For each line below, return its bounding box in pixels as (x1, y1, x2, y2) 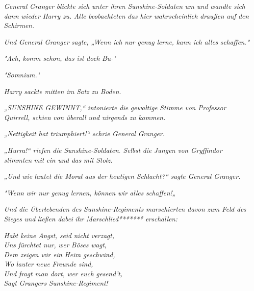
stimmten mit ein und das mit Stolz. (4, 154, 113, 165)
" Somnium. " (4, 69, 40, 79)
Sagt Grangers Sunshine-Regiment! (4, 278, 108, 288)
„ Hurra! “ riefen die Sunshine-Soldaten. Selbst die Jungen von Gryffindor (4, 145, 222, 155)
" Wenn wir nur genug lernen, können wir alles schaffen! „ (4, 187, 176, 197)
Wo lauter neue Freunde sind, (4, 259, 93, 269)
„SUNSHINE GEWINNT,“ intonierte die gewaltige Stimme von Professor (4, 102, 226, 113)
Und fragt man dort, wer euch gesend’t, (4, 268, 123, 278)
